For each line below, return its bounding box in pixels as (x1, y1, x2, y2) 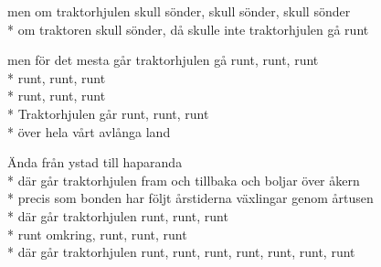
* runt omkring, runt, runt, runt (7, 224, 187, 243)
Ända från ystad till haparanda (7, 153, 183, 172)
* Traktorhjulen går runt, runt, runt (7, 103, 209, 123)
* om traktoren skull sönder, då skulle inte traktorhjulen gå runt (7, 19, 369, 38)
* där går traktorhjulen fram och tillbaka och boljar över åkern (7, 170, 360, 189)
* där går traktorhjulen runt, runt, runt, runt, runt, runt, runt (7, 242, 355, 262)
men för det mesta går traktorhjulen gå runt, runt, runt (7, 50, 319, 69)
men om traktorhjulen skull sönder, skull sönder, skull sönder (7, 2, 351, 20)
